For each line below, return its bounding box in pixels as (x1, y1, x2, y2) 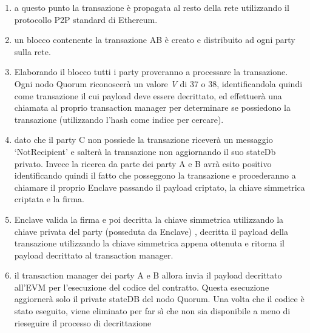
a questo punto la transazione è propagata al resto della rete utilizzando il (14, 1, 289, 13)
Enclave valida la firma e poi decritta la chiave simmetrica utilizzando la (14, 213, 284, 225)
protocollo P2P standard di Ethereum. (14, 13, 158, 25)
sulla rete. (14, 45, 51, 58)
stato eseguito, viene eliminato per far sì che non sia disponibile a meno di (14, 305, 291, 317)
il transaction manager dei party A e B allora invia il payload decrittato (14, 269, 282, 282)
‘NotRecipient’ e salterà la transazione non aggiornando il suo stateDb (14, 145, 276, 157)
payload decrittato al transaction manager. (14, 248, 174, 261)
